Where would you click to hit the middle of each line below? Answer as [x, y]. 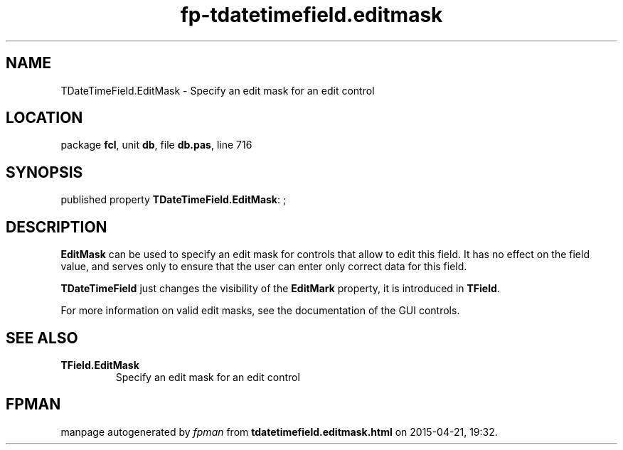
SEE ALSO [42, 338]
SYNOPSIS [44, 172]
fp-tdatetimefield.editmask [311, 15]
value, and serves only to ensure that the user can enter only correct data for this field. [264, 267]
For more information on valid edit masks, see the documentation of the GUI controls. [260, 311]
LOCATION [44, 118]
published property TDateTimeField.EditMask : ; [174, 200]
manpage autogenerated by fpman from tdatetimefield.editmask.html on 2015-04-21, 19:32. [279, 432]
